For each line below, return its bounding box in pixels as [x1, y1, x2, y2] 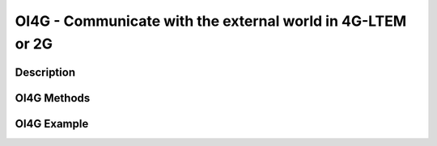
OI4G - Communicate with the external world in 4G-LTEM [15, 12, 407, 30]
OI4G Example [15, 117, 89, 131]
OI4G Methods [15, 91, 91, 105]
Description [15, 65, 76, 79]
